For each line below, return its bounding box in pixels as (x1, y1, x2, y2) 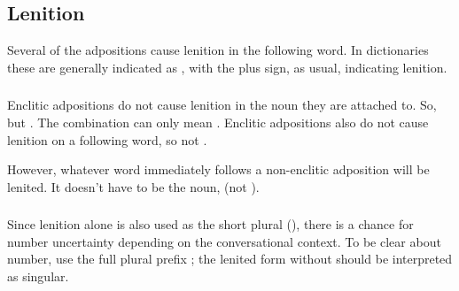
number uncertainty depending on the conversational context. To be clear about (7, 232, 441, 250)
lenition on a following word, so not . (7, 130, 207, 149)
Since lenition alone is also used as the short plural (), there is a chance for (7, 215, 414, 234)
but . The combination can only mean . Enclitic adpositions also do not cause (7, 112, 429, 131)
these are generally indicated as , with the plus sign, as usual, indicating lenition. (7, 57, 447, 76)
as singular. (7, 266, 69, 285)
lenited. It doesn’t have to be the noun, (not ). (7, 177, 260, 195)
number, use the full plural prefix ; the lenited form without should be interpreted (7, 249, 453, 268)
